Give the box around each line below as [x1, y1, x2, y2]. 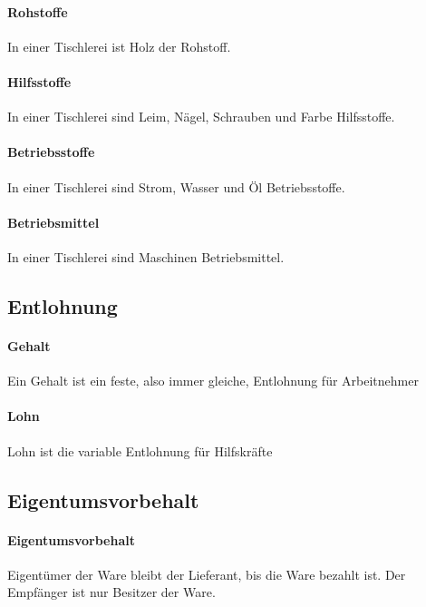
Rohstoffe [7, 2, 68, 21]
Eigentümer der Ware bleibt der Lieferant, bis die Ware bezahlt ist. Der [7, 564, 406, 583]
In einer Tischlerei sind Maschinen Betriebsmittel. [7, 247, 285, 266]
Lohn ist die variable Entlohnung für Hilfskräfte [7, 441, 273, 460]
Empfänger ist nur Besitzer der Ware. [7, 583, 216, 602]
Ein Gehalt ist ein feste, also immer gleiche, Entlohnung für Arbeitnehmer [7, 371, 419, 390]
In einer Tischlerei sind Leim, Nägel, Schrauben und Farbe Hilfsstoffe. [7, 107, 395, 126]
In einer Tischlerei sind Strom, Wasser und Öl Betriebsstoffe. [7, 177, 345, 196]
